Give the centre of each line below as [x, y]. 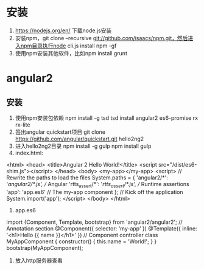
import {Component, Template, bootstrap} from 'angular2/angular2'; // [94, 222]
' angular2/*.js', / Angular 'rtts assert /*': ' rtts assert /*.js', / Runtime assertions [98, 185]
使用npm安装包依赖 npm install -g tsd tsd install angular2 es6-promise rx [107, 118]
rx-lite [23, 125]
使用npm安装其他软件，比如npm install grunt [71, 53]
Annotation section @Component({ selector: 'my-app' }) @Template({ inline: [102, 228]
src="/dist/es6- [178, 164]
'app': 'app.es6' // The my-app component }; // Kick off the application [95, 192]
